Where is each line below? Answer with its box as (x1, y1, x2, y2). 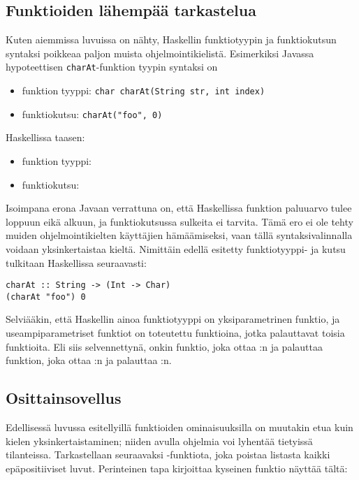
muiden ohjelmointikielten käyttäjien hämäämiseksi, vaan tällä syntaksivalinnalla (6, 228, 353, 242)
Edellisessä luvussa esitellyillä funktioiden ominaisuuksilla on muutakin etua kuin (6, 420, 353, 434)
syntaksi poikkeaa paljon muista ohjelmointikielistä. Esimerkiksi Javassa (6, 45, 314, 60)
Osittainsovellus (6, 387, 122, 409)
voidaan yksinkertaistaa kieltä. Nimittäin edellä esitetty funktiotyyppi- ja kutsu (6, 241, 346, 256)
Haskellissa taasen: (6, 130, 85, 145)
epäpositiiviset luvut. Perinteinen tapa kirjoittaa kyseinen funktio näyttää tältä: (6, 460, 348, 475)
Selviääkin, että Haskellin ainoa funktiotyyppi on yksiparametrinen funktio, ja (6, 312, 340, 326)
